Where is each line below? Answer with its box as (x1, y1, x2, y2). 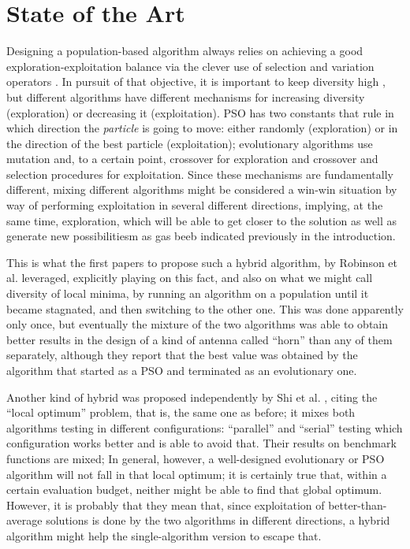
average (6, 512, 43, 529)
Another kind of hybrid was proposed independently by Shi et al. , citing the (6, 388, 378, 405)
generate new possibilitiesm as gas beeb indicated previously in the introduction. (6, 228, 396, 244)
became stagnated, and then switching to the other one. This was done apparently (6, 300, 404, 317)
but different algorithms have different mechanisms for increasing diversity (6, 88, 365, 105)
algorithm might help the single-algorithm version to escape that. (6, 527, 322, 543)
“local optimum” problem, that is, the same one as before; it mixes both (6, 404, 356, 421)
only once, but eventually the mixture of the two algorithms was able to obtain (6, 316, 389, 332)
